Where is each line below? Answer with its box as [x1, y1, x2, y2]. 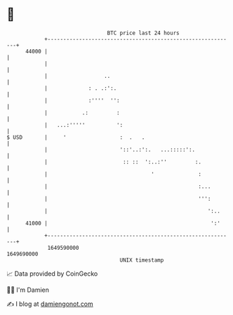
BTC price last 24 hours [107, 29, 180, 36]
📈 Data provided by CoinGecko [6, 269, 98, 278]
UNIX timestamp [119, 256, 164, 264]
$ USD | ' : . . [6, 133, 145, 141]
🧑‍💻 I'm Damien [6, 286, 50, 294]
